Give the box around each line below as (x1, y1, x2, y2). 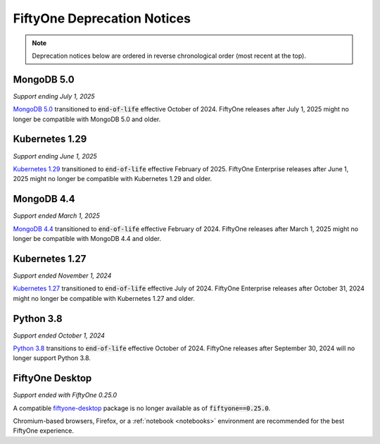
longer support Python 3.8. (13, 354, 91, 362)
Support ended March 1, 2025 (13, 211, 100, 220)
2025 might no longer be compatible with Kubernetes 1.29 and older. (13, 175, 213, 183)
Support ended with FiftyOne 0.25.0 (13, 391, 118, 400)
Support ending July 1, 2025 (13, 92, 95, 100)
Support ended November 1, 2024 (13, 271, 112, 280)
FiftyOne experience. (13, 426, 74, 435)
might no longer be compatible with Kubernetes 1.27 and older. (13, 294, 195, 302)
